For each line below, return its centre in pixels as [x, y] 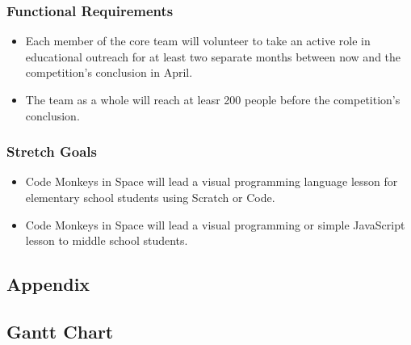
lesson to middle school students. [107, 240]
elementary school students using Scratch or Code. [150, 197]
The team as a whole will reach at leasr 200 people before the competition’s [213, 99]
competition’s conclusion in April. [109, 72]
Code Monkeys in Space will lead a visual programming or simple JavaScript [215, 224]
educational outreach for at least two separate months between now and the [213, 56]
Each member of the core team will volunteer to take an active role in [198, 41]
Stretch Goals [52, 151]
